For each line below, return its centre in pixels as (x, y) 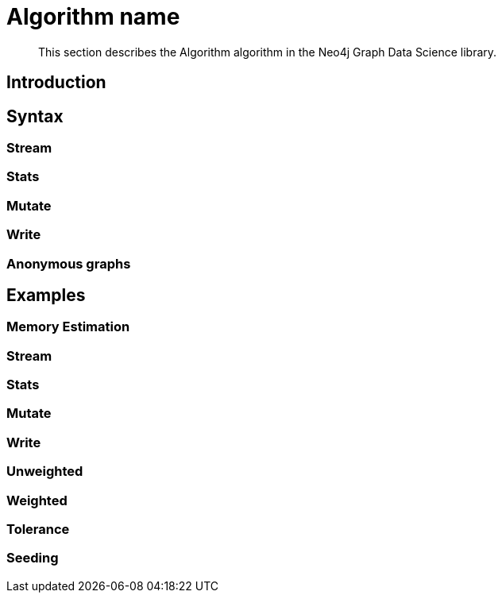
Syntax (35, 116)
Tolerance (38, 529)
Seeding (33, 558)
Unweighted (45, 471)
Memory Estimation (68, 327)
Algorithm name (93, 17)
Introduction (56, 83)
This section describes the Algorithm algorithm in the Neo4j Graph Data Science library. (268, 52)
